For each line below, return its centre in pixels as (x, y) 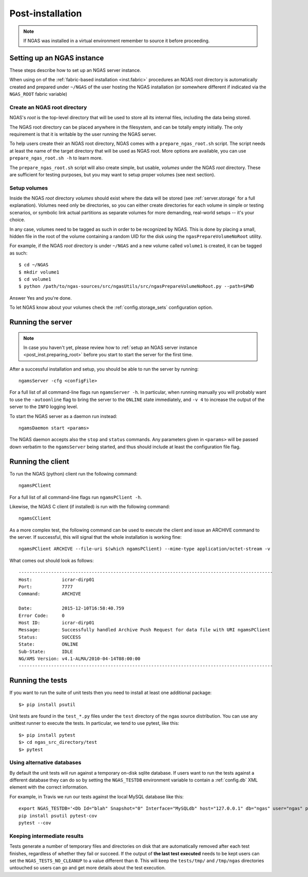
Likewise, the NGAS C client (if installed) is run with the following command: (90, 506)
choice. (17, 220)
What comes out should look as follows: (52, 560)
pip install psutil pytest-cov (58, 816)
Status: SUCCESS (50, 637)
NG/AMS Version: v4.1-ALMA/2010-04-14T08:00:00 (80, 659)
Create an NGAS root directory (48, 107)
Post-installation (46, 13)
